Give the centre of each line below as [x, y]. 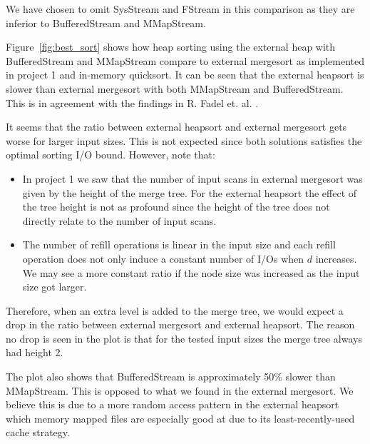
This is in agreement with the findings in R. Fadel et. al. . [132, 102]
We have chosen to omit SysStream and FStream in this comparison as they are [180, 9]
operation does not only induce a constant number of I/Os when [163, 258]
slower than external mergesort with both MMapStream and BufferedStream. [175, 88]
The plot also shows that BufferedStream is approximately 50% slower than [171, 377]
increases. [336, 258]
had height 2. [35, 352]
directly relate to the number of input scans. [119, 220]
